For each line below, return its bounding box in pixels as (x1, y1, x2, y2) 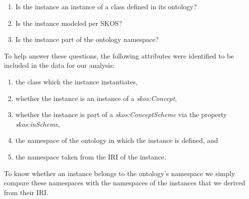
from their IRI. (4, 187, 48, 197)
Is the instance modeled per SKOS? (15, 18, 122, 28)
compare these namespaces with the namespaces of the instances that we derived (4, 178, 246, 188)
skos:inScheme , (15, 119, 61, 129)
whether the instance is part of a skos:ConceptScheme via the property (15, 109, 227, 119)
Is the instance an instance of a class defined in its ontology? (15, 1, 197, 11)
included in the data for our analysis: (4, 60, 115, 70)
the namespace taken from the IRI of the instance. (15, 151, 166, 161)
